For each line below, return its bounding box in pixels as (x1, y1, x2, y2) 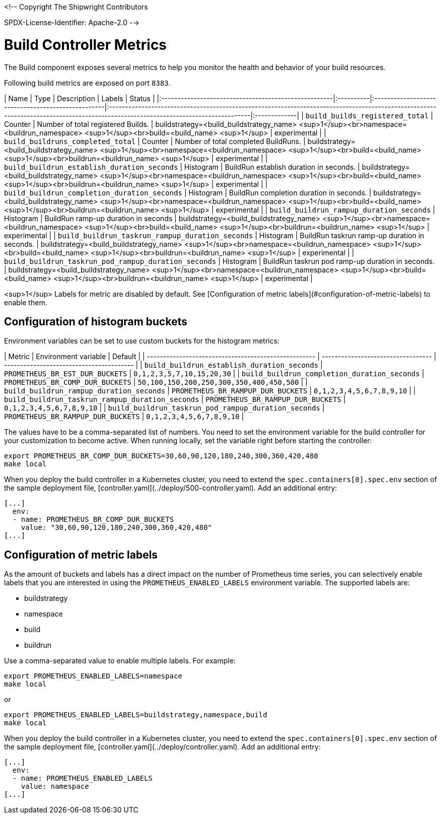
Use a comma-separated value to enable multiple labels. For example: (4, 656, 236, 665)
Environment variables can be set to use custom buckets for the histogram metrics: (4, 336, 280, 346)
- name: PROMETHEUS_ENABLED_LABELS (12, 774, 153, 783)
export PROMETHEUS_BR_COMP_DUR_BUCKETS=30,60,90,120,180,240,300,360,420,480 (4, 452, 318, 460)
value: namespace (21, 782, 89, 791)
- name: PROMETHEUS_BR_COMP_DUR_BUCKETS (12, 515, 174, 524)
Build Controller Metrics (4, 36, 167, 53)
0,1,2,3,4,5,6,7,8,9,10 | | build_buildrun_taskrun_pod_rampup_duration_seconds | (4, 403, 325, 413)
